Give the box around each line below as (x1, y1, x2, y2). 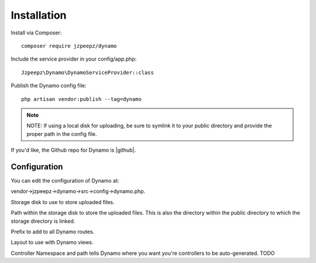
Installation (11, 9, 67, 22)
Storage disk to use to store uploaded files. (11, 198, 115, 205)
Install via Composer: (11, 29, 62, 36)
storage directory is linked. (11, 218, 75, 225)
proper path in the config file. (26, 130, 97, 137)
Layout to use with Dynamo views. (11, 239, 94, 246)
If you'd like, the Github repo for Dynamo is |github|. (11, 146, 136, 154)
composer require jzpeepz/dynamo (21, 43, 117, 49)
